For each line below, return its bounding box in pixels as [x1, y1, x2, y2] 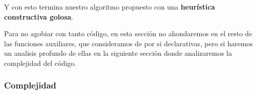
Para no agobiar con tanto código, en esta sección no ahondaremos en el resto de [4, 28, 252, 39]
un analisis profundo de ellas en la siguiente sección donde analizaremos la [4, 48, 232, 58]
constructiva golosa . [4, 11, 73, 22]
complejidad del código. [4, 57, 76, 68]
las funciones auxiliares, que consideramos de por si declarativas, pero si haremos [4, 38, 253, 48]
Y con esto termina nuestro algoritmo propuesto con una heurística [4, 2, 215, 12]
